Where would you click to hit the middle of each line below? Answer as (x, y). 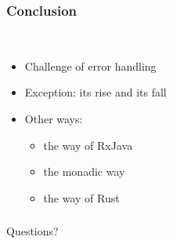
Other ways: (54, 118)
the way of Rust (81, 197)
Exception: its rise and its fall (96, 92)
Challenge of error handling (90, 66)
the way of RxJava (88, 145)
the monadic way (84, 171)
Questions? (32, 231)
